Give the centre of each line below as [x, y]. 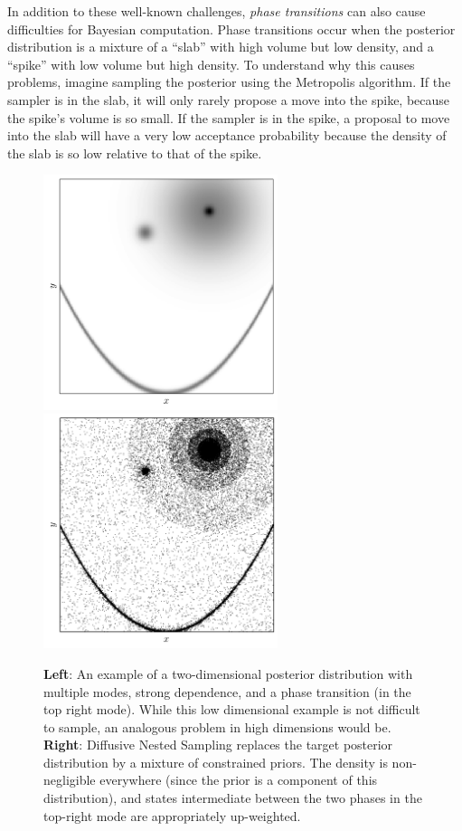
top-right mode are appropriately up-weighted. [172, 815]
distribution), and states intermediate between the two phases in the [233, 798]
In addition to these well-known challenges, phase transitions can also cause [217, 11]
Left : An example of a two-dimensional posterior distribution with [228, 673]
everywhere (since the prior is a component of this [239, 780]
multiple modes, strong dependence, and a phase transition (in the [227, 691]
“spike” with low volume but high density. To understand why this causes [211, 64]
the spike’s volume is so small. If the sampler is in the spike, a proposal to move [229, 117]
